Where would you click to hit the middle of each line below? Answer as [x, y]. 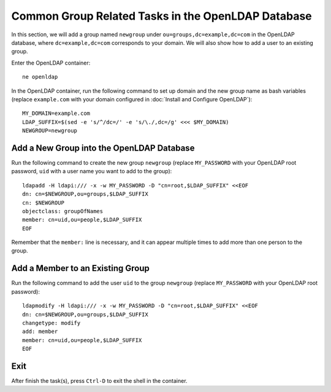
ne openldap [40, 77]
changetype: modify [51, 323]
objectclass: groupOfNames [63, 211]
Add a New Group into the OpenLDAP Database [103, 148]
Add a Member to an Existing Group [80, 268]
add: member [40, 331]
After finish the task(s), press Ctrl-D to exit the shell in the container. [99, 381]
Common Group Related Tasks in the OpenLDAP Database [162, 16]
